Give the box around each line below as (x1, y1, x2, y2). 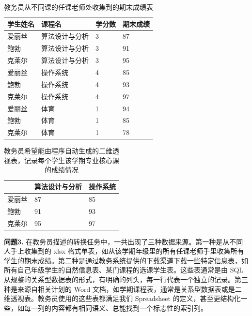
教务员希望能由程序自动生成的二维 (4, 146, 112, 156)
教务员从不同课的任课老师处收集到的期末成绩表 (4, 2, 153, 12)
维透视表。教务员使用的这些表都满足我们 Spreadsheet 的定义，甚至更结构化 (4, 293, 241, 303)
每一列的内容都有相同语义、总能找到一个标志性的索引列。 (24, 302, 207, 313)
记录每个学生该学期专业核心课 (24, 155, 119, 165)
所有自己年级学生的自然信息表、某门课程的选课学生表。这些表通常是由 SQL (4, 265, 244, 275)
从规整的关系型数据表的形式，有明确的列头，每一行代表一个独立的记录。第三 (4, 274, 248, 285)
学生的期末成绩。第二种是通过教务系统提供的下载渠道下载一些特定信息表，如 (4, 255, 248, 265)
